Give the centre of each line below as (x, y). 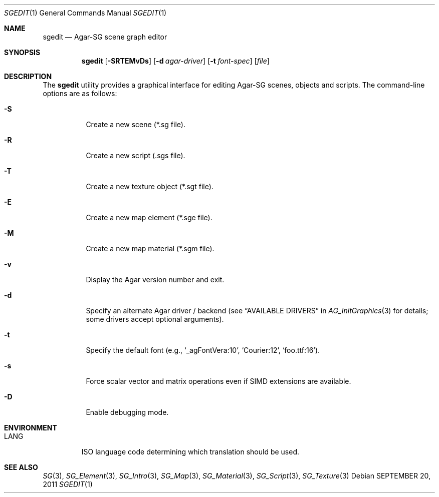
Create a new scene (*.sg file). (136, 124)
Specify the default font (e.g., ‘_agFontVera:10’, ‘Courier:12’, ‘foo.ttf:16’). (203, 350)
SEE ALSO (21, 467)
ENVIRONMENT (31, 428)
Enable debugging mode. (127, 412)
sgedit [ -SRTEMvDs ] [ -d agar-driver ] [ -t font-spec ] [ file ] (175, 61)
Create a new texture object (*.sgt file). (150, 186)
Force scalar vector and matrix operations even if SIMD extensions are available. (218, 381)
